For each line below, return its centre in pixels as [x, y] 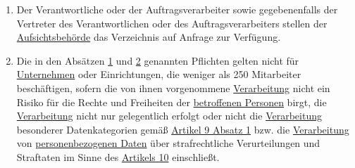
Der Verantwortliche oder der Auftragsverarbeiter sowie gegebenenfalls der [177, 9]
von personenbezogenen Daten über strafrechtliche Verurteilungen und [168, 143]
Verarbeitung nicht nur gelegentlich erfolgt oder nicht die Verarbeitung [169, 116]
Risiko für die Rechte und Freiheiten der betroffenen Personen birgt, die [172, 102]
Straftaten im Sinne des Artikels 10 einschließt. [118, 156]
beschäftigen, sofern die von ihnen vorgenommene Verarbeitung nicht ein [173, 88]
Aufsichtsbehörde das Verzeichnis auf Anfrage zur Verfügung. [149, 37]
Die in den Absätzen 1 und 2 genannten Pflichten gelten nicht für [158, 60]
